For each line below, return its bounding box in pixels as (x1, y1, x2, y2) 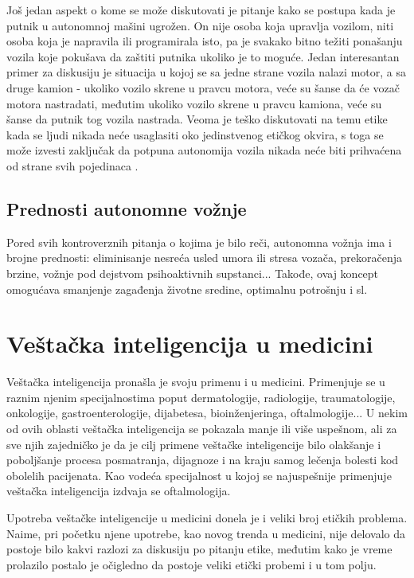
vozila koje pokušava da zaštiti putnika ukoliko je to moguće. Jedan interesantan (6, 48, 400, 64)
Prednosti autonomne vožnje (6, 196, 247, 221)
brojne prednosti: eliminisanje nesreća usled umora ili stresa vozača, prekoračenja (6, 249, 402, 266)
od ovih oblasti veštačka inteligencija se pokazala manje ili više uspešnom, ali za (6, 420, 397, 437)
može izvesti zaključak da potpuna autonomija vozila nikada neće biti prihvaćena (6, 142, 402, 158)
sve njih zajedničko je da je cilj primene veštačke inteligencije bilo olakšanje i (6, 435, 381, 452)
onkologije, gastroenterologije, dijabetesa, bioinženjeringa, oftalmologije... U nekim (6, 404, 408, 421)
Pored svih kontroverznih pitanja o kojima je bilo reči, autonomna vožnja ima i (6, 233, 392, 250)
